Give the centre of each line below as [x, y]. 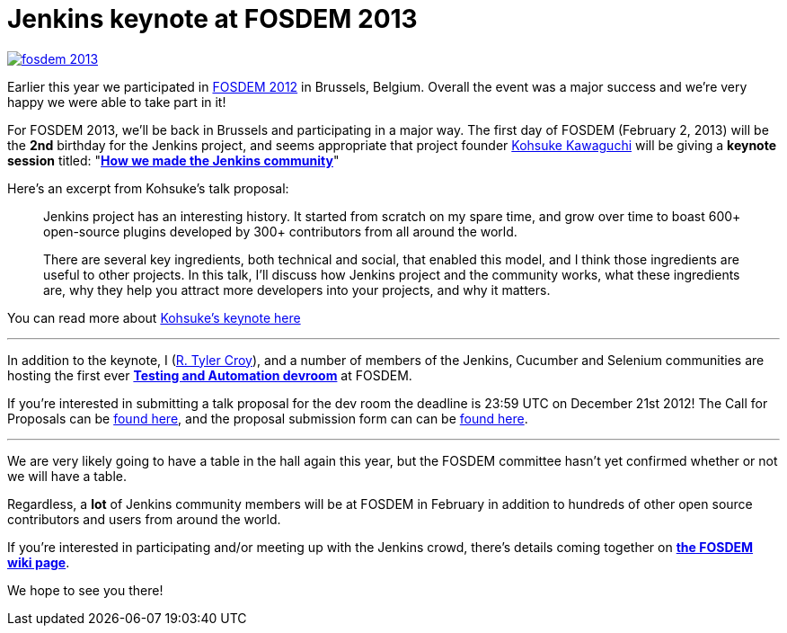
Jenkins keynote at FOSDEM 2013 [212, 19]
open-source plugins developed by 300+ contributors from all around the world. [280, 231]
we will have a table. [67, 476]
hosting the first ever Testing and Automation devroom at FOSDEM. [210, 375]
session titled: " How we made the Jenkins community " [173, 160]
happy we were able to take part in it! [117, 102]
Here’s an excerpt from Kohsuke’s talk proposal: [148, 188]
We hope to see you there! [85, 590]
